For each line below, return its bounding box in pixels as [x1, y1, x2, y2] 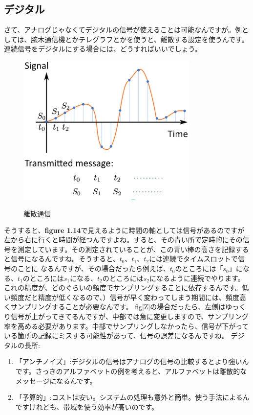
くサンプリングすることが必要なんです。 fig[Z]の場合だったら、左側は [4, 301, 226, 312]
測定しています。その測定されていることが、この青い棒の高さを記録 [17, 244, 235, 254]
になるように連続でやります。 [149, 273, 245, 283]
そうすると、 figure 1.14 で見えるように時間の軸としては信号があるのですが [4, 225, 245, 235]
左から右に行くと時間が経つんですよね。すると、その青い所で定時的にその [4, 234, 243, 245]
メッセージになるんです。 [15, 375, 97, 386]
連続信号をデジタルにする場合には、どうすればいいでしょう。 [4, 44, 202, 54]
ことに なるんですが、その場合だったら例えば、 [17, 263, 170, 274]
